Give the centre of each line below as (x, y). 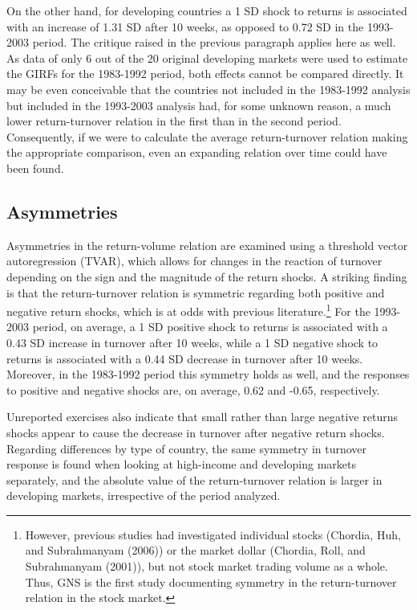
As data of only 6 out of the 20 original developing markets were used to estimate (207, 57)
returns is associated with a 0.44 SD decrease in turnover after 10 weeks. (185, 358)
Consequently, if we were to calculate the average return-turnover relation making (207, 136)
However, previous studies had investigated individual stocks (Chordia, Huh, (213, 534)
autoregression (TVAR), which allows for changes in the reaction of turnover (194, 261)
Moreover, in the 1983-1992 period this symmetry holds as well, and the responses (208, 374)
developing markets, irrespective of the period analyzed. (144, 495)
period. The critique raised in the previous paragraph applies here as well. (214, 42)
